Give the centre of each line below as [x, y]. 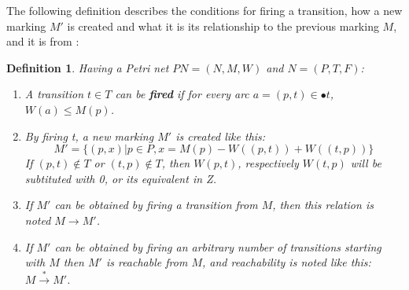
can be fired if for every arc [182, 94]
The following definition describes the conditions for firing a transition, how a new [204, 10]
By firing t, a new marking [89, 136]
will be [366, 163]
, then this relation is [323, 205]
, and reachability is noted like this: [286, 262]
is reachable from [147, 262]
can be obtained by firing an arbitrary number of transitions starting [218, 246]
